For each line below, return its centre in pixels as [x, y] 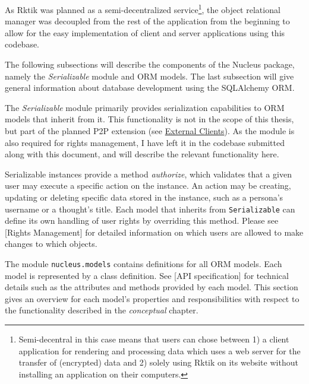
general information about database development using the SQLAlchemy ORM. [150, 88]
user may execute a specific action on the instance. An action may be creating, [148, 185]
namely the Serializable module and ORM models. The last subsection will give [149, 76]
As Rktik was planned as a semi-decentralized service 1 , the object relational [143, 9]
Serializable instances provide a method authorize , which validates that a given [148, 174]
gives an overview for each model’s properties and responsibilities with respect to [152, 298]
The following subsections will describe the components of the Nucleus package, [150, 64]
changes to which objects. [51, 244]
